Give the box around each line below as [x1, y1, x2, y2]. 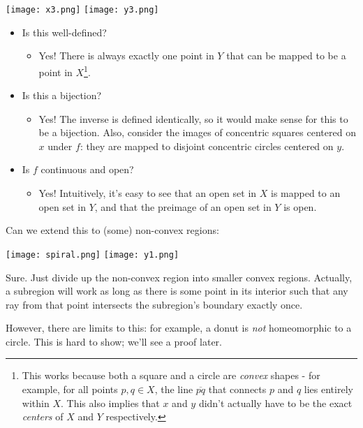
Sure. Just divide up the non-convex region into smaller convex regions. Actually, [6, 270, 353, 284]
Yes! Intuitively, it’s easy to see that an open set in [38, 186, 257, 200]
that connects [208, 382, 267, 397]
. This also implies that [60, 395, 160, 410]
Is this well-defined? [22, 24, 107, 39]
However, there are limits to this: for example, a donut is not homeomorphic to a [6, 320, 352, 335]
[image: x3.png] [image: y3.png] [6, 5, 159, 15]
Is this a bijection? [22, 88, 102, 103]
